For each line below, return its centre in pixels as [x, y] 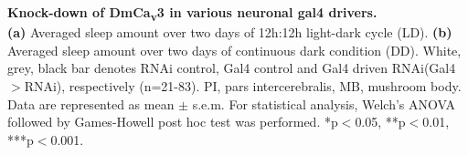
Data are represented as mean [91, 103]
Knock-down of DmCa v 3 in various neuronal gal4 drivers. [192, 13]
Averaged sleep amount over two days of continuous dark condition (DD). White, [234, 50]
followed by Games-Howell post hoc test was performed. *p [173, 122]
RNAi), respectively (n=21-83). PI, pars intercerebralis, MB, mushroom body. [243, 85]
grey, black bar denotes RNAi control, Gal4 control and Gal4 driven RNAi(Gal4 [232, 68]
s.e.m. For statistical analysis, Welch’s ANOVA [324, 103]
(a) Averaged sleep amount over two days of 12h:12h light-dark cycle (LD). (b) [230, 32]
